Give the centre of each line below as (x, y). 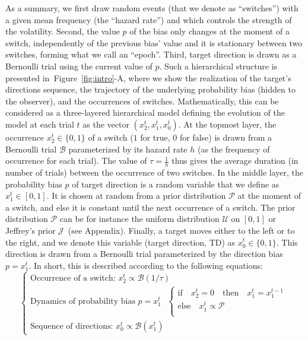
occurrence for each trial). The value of (76, 161)
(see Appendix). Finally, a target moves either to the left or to (181, 230)
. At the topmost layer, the (227, 124)
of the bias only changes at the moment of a (209, 31)
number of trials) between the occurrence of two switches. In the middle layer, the (155, 172)
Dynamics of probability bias (83, 301)
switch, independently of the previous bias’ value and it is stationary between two (154, 42)
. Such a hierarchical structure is (218, 66)
